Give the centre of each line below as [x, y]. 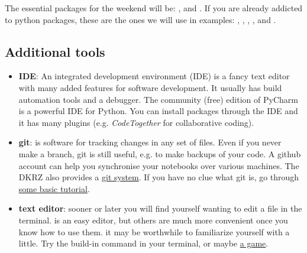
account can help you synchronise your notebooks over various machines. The [159, 165]
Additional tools [55, 51]
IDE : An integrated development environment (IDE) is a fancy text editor [154, 76]
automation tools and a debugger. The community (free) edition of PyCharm [158, 99]
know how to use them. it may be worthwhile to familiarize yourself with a [154, 231]
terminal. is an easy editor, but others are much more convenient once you [153, 220]
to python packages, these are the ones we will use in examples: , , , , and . [140, 19]
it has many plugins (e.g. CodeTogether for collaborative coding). [136, 122]
